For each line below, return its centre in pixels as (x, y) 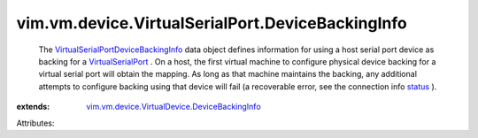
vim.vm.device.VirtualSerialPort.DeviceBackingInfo (212, 23)
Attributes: (35, 123)
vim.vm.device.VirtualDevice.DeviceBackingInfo (173, 107)
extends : (33, 107)
